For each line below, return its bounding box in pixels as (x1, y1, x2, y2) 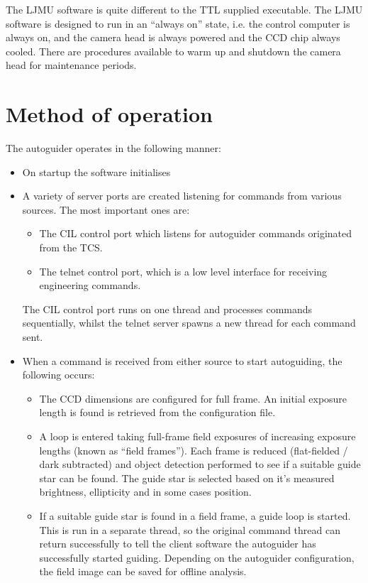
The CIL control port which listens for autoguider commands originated (39, 226, 352, 241)
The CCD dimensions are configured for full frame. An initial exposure (39, 391, 347, 405)
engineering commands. (39, 278, 141, 293)
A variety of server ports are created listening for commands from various (22, 188, 342, 203)
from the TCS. (39, 240, 103, 255)
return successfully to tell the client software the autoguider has (39, 536, 316, 551)
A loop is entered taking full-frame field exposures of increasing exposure (39, 429, 356, 443)
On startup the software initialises (22, 164, 171, 179)
